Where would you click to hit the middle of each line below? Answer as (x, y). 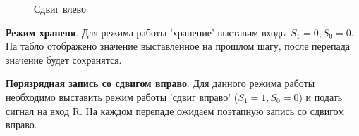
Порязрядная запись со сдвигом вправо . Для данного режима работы (160, 83)
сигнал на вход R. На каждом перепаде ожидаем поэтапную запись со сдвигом (175, 110)
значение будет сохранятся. (64, 59)
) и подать (321, 96)
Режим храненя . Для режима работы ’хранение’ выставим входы (147, 32)
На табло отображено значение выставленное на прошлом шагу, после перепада (178, 46)
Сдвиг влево (60, 8)
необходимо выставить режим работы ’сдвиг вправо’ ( (122, 96)
